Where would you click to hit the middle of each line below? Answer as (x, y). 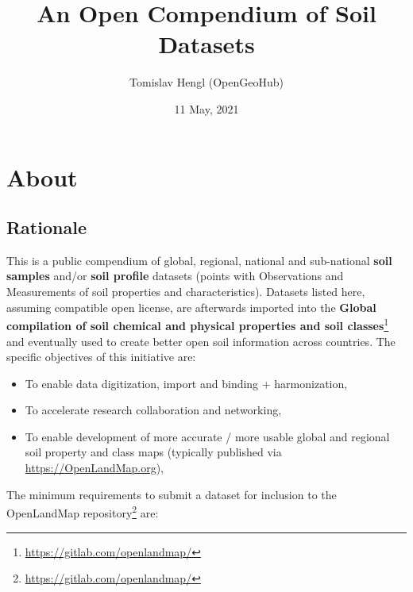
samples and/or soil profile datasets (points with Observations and (175, 276)
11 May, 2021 (206, 108)
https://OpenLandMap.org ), (95, 468)
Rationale (46, 227)
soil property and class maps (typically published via (153, 452)
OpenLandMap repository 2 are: (83, 511)
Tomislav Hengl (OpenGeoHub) (206, 82)
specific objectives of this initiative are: (101, 357)
